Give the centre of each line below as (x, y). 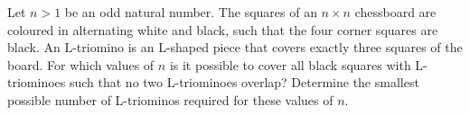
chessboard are (395, 12)
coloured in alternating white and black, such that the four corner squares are (223, 29)
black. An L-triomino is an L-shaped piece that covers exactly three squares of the (235, 47)
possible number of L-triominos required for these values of (170, 99)
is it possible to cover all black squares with (290, 64)
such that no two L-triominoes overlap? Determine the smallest (244, 82)
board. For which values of (81, 64)
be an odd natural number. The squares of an (191, 12)
